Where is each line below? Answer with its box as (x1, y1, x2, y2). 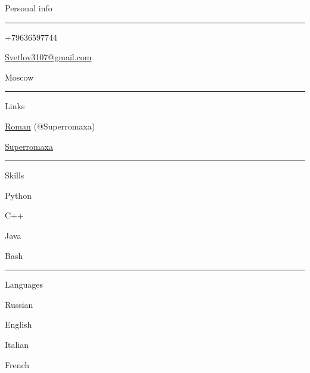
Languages (5, 278, 44, 291)
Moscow (5, 70, 34, 83)
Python (5, 189, 32, 201)
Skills (5, 169, 24, 181)
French (5, 358, 30, 371)
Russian (5, 298, 33, 310)
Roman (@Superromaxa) (5, 119, 95, 132)
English (5, 318, 32, 331)
